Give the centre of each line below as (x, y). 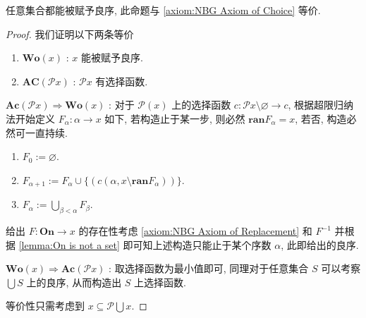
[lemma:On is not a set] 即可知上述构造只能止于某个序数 (145, 244)
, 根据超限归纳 (321, 105)
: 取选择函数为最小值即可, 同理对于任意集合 (209, 268)
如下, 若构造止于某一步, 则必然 (175, 118)
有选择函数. (122, 81)
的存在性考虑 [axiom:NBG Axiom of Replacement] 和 (195, 231)
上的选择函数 (201, 105)
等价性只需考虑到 (45, 306)
